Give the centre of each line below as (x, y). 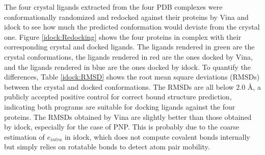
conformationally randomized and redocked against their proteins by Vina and (126, 17)
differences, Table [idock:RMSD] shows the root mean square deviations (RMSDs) (132, 77)
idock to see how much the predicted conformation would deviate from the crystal (132, 27)
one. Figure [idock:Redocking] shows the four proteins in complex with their (123, 36)
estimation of (24, 136)
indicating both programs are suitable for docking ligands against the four (120, 106)
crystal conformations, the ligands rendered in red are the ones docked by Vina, (128, 56)
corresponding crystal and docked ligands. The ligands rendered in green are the (129, 47)
